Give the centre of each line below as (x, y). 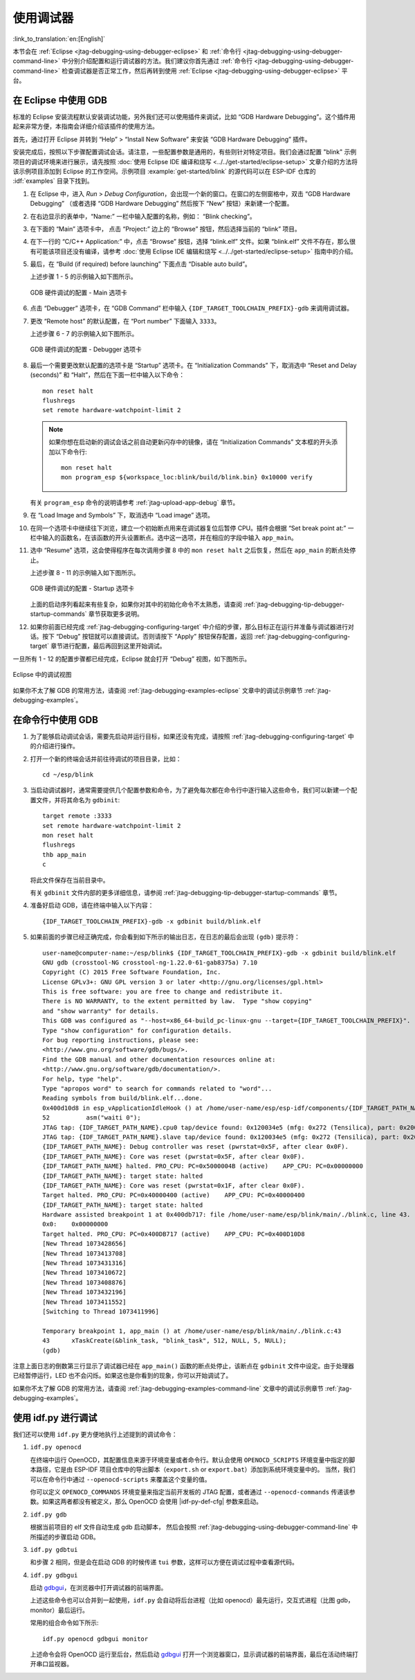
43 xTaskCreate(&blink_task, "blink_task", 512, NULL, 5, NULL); (165, 1341)
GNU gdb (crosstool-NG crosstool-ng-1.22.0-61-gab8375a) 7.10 (150, 962)
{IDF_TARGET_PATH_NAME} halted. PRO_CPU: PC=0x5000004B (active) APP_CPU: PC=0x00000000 (203, 1166)
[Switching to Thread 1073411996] (101, 1311)
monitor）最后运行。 (59, 1610)
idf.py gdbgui (54, 1575)
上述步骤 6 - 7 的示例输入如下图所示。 (84, 334)
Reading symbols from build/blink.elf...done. (123, 1098)
